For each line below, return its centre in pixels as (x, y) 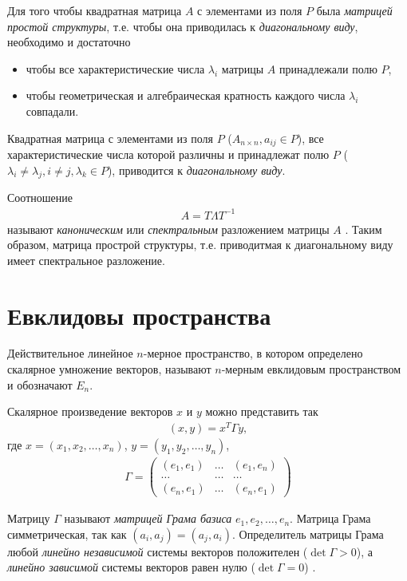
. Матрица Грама (330, 518)
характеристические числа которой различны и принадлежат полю (168, 154)
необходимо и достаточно (69, 42)
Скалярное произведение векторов (90, 411)
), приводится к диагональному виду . (196, 170)
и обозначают (40, 384)
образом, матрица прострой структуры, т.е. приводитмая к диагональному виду (200, 245)
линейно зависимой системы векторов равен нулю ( (131, 567)
